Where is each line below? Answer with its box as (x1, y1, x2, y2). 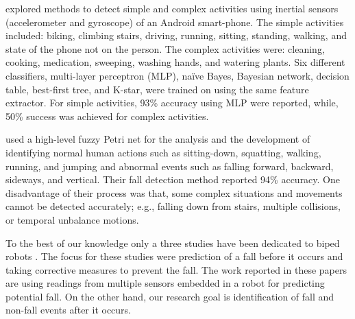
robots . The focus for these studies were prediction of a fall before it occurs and (5, 249, 343, 263)
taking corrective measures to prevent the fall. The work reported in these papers (5, 262, 347, 276)
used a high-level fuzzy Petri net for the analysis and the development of (5, 132, 310, 146)
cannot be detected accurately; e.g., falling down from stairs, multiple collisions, (5, 199, 341, 213)
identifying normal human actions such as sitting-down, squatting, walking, (5, 145, 321, 159)
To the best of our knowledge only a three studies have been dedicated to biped (5, 235, 340, 250)
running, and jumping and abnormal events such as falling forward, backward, (5, 158, 334, 173)
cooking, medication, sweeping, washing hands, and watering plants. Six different (5, 55, 345, 69)
